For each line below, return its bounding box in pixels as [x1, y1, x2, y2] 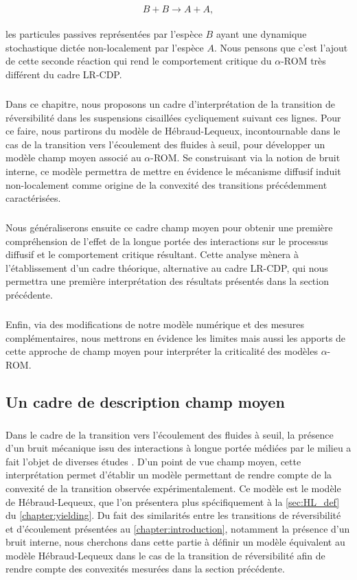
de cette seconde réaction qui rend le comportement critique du [5, 54, 272, 68]
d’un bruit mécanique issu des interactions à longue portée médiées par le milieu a [5, 441, 352, 455]
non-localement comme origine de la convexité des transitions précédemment [5, 177, 327, 192]
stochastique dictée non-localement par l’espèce [5, 40, 204, 54]
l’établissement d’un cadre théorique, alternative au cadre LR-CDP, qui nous [5, 260, 328, 275]
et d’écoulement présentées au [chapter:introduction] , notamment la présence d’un [5, 521, 350, 535]
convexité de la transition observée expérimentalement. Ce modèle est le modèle [5, 480, 341, 495]
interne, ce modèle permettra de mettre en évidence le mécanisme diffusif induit [5, 163, 341, 178]
